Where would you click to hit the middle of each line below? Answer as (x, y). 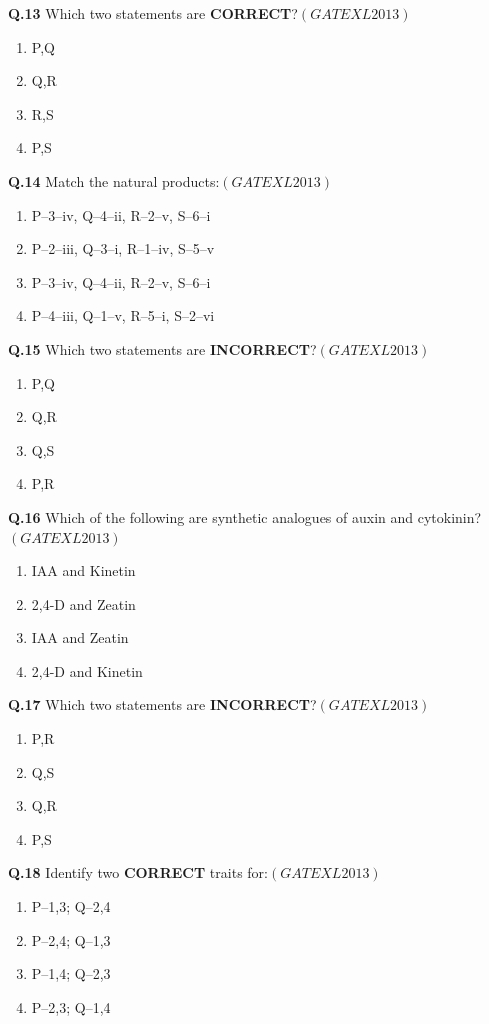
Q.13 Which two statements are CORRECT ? (153, 13)
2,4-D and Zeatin (83, 603)
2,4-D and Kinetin (87, 670)
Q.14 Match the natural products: (114, 180)
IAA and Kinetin (83, 570)
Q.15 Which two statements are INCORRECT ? (162, 348)
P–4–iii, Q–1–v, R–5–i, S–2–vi (123, 315)
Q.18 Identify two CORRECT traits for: (138, 872)
